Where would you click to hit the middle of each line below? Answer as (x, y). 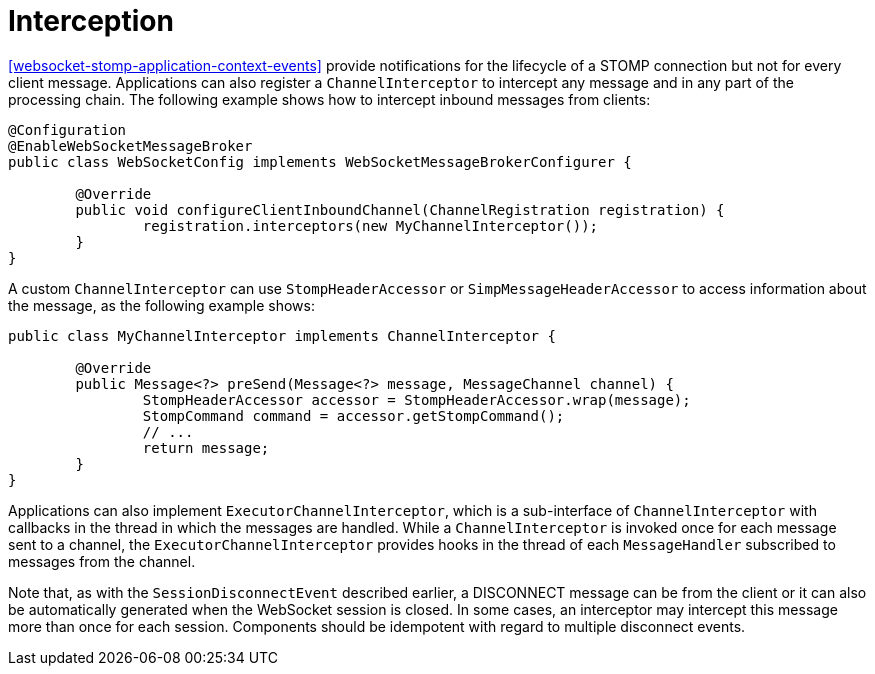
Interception (91, 21)
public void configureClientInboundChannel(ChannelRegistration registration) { (400, 209)
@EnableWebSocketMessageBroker (130, 145)
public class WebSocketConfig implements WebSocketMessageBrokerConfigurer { (320, 161)
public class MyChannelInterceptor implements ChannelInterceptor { (282, 335)
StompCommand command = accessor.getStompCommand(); (353, 415)
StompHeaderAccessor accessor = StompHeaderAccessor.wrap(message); (416, 399)
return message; (206, 447)
